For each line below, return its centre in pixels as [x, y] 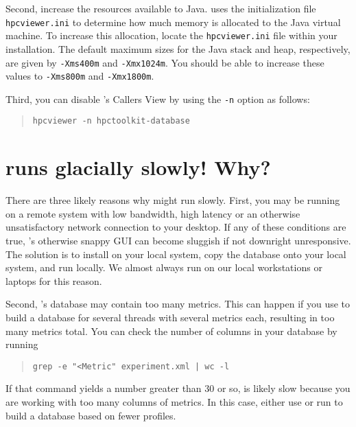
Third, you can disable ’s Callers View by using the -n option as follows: [158, 99]
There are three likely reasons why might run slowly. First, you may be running [173, 200]
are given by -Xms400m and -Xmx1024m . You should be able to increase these [165, 62]
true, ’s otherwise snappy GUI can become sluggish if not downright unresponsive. [178, 241]
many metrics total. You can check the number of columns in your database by [171, 331]
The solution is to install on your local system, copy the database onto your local [176, 254]
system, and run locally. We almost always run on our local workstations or [164, 267]
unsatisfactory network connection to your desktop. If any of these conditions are [176, 227]
